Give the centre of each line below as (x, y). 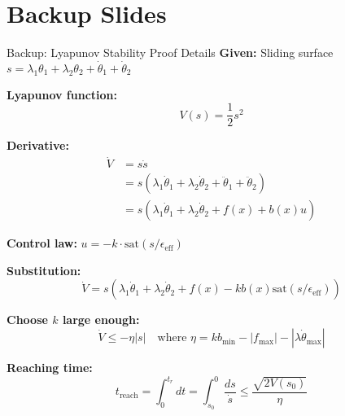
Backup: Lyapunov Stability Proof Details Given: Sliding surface (170, 53)
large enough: (101, 320)
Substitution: (44, 270)
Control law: (42, 243)
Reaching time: (50, 368)
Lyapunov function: (62, 94)
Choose (27, 320)
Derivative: (38, 145)
